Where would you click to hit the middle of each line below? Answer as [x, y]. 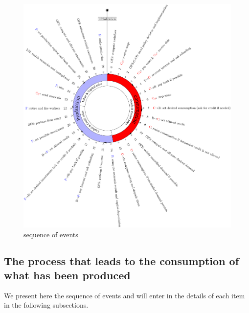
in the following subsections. [46, 305]
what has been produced [67, 275]
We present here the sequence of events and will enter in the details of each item [124, 295]
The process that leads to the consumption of [122, 260]
